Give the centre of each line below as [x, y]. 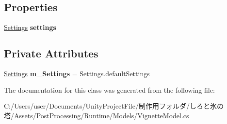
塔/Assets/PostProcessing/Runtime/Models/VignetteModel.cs [97, 115]
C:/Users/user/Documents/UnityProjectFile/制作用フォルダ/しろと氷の [114, 106]
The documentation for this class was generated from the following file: [109, 90]
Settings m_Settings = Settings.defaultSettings [77, 73]
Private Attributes [51, 53]
